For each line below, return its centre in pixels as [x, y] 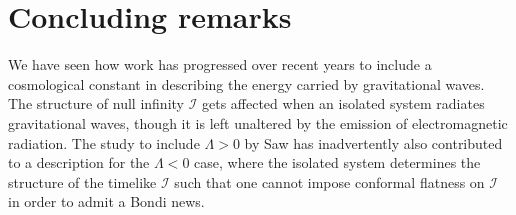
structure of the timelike [82, 181]
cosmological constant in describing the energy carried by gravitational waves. [246, 83]
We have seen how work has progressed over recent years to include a [220, 64]
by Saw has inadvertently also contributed [373, 142]
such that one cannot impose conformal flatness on [329, 181]
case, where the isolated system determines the [337, 162]
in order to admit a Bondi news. [106, 201]
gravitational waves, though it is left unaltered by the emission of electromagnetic [258, 122]
